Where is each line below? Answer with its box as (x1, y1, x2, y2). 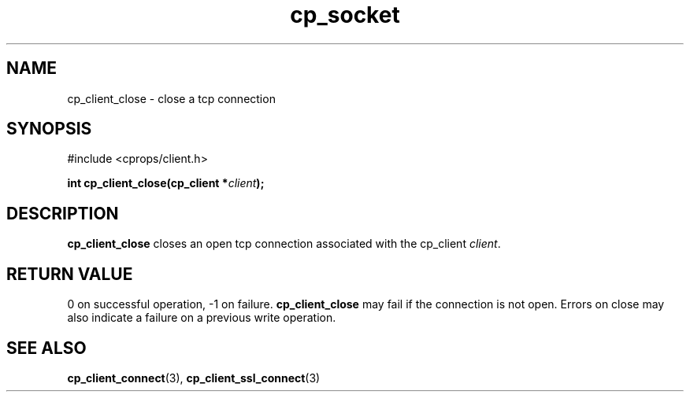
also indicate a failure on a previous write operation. (67, 311, 336, 325)
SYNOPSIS (6, 119, 92, 139)
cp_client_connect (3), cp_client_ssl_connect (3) (67, 370, 321, 385)
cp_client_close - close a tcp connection (67, 91, 276, 105)
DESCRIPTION (6, 203, 119, 223)
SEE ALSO (6, 337, 87, 358)
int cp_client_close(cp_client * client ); (67, 176, 265, 190)
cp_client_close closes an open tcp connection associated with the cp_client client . (67, 237, 501, 251)
